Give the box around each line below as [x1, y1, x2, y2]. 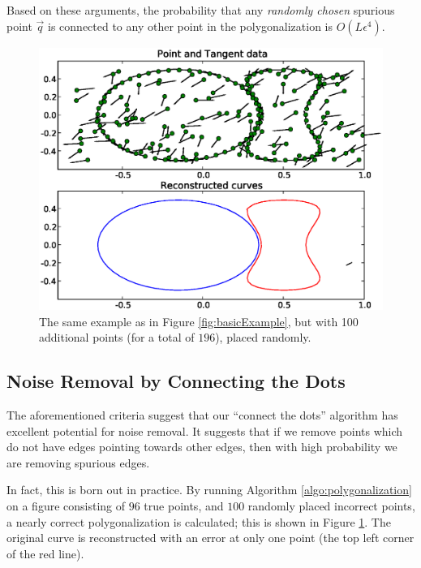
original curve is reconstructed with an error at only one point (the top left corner [6, 529, 415, 546]
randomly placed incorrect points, [247, 497, 415, 514]
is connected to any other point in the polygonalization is [48, 17, 333, 34]
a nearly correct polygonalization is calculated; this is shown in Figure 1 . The [6, 513, 391, 530]
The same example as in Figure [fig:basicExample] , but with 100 [39, 312, 359, 329]
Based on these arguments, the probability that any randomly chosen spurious [6, 2, 395, 18]
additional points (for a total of [39, 329, 195, 346]
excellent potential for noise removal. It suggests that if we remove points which [6, 422, 403, 439]
